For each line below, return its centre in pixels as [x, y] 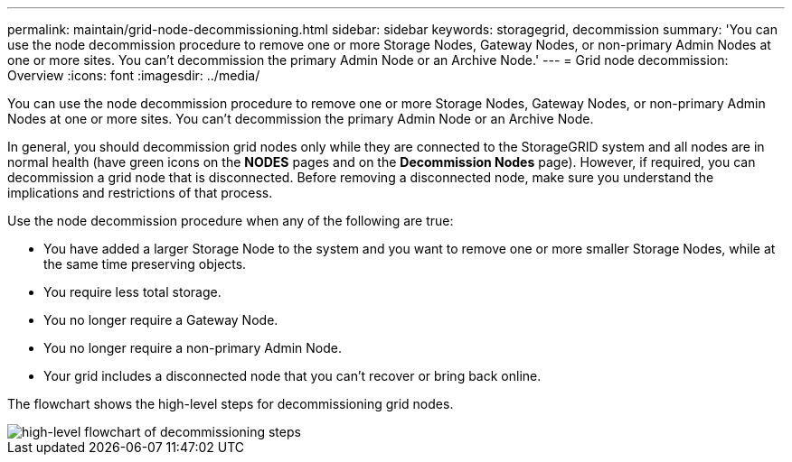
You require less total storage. [132, 292]
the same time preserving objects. [145, 264]
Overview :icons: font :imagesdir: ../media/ [134, 75]
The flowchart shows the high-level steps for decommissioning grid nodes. [231, 404]
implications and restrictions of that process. [140, 193]
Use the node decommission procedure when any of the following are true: [231, 221]
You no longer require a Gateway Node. [161, 320]
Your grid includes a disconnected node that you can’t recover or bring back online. [292, 376]
